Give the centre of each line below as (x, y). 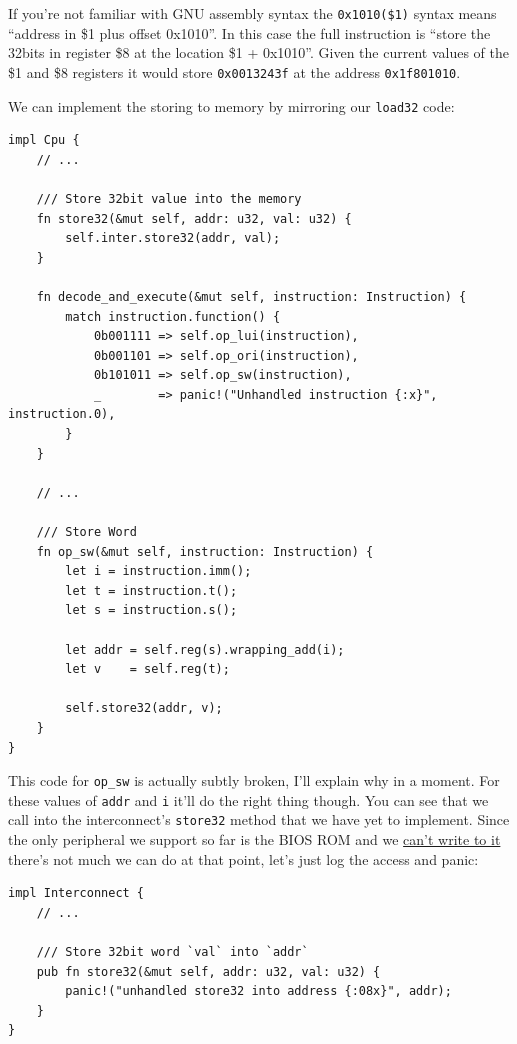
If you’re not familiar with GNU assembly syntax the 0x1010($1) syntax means (252, 13)
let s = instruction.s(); (151, 610)
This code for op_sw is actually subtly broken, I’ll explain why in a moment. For (254, 780)
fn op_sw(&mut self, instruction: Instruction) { (205, 551)
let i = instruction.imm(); (158, 571)
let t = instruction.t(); (151, 590)
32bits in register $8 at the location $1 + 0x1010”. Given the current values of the (258, 52)
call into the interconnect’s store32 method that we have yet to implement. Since (259, 819)
